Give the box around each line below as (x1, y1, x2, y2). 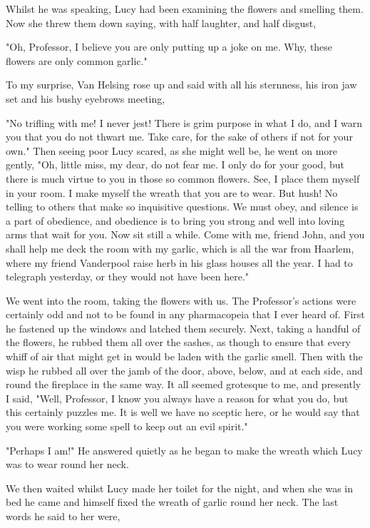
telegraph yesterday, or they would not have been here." (6, 269, 250, 284)
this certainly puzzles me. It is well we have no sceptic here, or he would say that (6, 405, 360, 420)
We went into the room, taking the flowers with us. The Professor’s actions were (6, 293, 356, 308)
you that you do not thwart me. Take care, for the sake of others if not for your (6, 129, 353, 144)
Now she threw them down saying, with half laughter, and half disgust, (6, 15, 317, 30)
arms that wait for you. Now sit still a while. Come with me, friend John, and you (6, 227, 365, 242)
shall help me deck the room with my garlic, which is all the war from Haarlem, (6, 240, 354, 255)
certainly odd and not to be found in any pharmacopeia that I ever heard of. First (6, 307, 365, 322)
